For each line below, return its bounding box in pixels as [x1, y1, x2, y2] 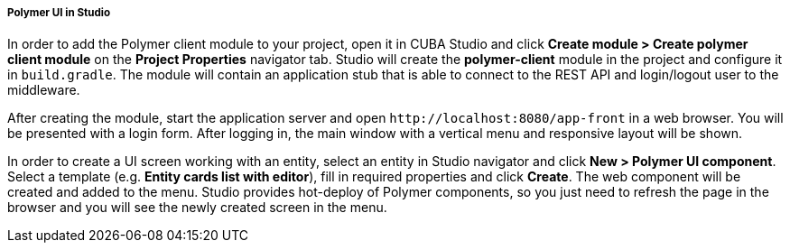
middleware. [7, 82, 80, 98]
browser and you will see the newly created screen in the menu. [7, 199, 387, 216]
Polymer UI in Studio [7, 6, 111, 19]
